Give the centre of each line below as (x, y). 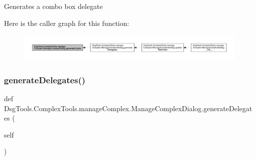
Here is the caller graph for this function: (67, 23)
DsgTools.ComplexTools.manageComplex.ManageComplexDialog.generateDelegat (128, 108)
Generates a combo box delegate (54, 6)
